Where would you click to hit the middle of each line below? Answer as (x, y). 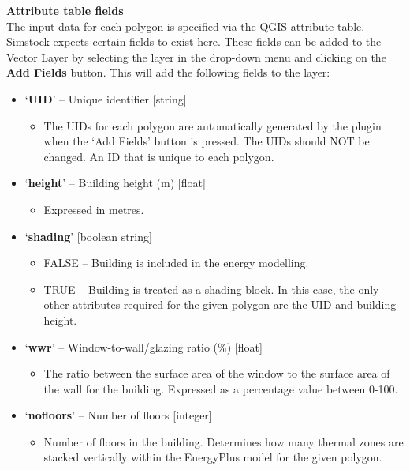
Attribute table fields (65, 10)
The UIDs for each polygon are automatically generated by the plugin (212, 125)
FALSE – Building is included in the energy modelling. (176, 263)
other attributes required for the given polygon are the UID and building (220, 305)
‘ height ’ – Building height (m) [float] (115, 183)
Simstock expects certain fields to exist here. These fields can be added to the (194, 41)
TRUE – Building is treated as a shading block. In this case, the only (211, 289)
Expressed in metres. (94, 209)
